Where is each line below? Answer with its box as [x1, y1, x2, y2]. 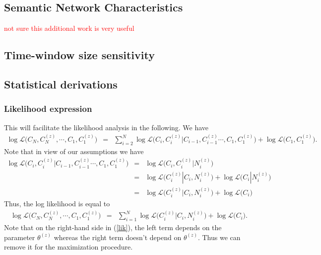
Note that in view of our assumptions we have [4, 146, 144, 156]
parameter [4, 232, 35, 242]
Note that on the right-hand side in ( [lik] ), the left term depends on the [4, 222, 222, 233]
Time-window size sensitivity [4, 47, 155, 63]
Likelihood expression [4, 102, 92, 115]
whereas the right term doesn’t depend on [54, 232, 182, 242]
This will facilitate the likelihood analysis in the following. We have [4, 122, 209, 132]
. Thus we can [197, 232, 241, 242]
